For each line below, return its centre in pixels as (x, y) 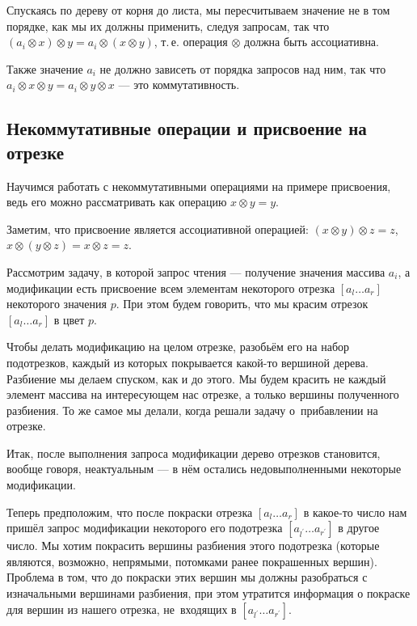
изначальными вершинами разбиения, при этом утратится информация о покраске (208, 593)
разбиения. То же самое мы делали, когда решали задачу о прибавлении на (192, 410)
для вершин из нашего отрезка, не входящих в (122, 609)
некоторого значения (57, 304)
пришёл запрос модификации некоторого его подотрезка (145, 528)
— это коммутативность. (179, 85)
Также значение (45, 68)
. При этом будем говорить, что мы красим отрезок (242, 304)
